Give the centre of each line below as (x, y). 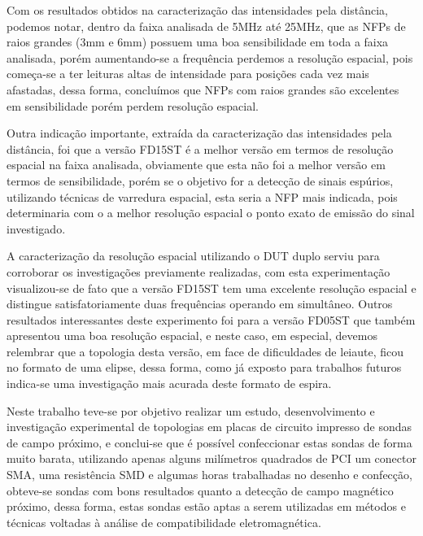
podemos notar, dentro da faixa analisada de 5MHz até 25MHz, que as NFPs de (206, 26)
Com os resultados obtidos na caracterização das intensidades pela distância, (197, 10)
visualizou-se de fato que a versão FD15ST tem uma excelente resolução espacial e (211, 288)
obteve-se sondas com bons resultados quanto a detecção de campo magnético (200, 490)
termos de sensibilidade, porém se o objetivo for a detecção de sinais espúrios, (200, 180)
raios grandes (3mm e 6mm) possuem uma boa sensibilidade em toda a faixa (198, 42)
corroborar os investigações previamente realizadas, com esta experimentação (198, 271)
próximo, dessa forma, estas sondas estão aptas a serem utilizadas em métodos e (206, 506)
